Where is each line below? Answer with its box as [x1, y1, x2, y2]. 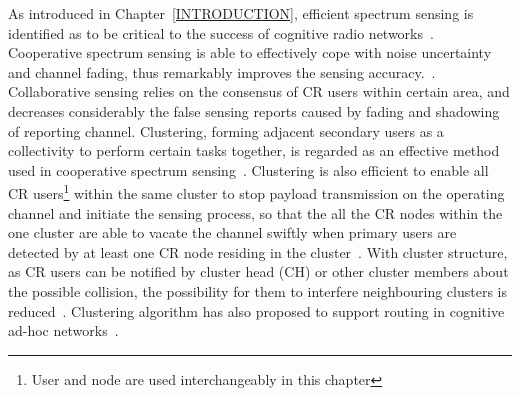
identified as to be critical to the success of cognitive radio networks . [8, 22, 434, 43]
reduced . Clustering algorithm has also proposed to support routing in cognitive [8, 300, 505, 321]
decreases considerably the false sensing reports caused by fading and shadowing [8, 100, 500, 121]
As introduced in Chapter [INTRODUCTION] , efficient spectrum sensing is [8, 3, 474, 23]
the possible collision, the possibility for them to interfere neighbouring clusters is [8, 280, 507, 301]
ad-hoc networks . [8, 320, 119, 341]
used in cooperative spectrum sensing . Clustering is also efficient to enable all [8, 159, 489, 180]
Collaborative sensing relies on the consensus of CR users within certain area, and [8, 81, 510, 102]
